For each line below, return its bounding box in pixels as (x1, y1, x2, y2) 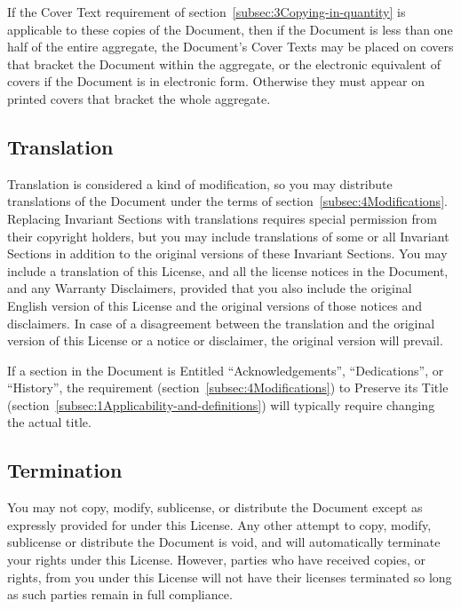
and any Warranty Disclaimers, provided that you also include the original (7, 279, 412, 297)
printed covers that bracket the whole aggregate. (7, 89, 271, 107)
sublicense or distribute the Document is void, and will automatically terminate (7, 533, 441, 551)
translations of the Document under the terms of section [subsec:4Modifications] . (7, 192, 448, 210)
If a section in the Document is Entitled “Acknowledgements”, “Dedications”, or (7, 360, 444, 379)
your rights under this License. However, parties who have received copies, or (7, 550, 425, 569)
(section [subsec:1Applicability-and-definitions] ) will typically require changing (7, 395, 435, 414)
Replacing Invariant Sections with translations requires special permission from (7, 209, 437, 227)
